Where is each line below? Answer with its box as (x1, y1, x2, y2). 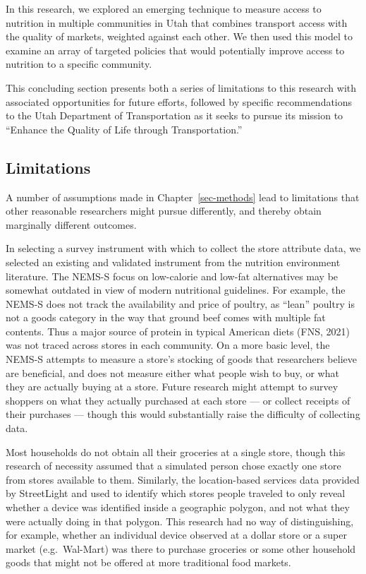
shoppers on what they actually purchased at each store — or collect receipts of (6, 393, 350, 407)
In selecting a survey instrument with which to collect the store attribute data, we (6, 241, 361, 256)
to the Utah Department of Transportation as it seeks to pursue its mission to (6, 108, 343, 123)
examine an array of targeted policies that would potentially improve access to (6, 42, 345, 57)
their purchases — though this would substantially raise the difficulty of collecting (6, 407, 360, 421)
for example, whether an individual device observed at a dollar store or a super (6, 527, 347, 542)
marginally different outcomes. (6, 217, 137, 232)
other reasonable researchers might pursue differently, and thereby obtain (6, 203, 322, 218)
